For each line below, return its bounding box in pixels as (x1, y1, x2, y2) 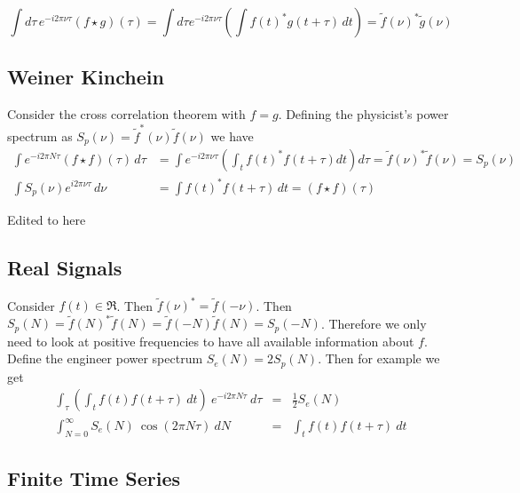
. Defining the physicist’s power (278, 105, 449, 123)
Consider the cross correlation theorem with (7, 105, 246, 123)
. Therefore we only (320, 314, 427, 332)
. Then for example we (318, 349, 440, 368)
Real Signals (7, 253, 122, 281)
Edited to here (7, 210, 86, 228)
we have (210, 126, 254, 145)
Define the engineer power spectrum (7, 349, 203, 368)
